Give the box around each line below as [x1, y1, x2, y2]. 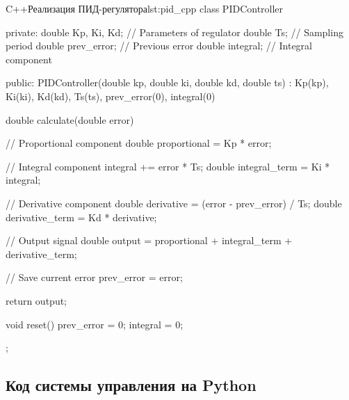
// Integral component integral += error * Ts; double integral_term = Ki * [6, 159, 330, 173]
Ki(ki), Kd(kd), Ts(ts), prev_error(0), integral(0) [6, 88, 216, 103]
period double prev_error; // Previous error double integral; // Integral [6, 38, 312, 53]
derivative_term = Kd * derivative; [6, 209, 157, 224]
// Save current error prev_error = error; [6, 270, 183, 285]
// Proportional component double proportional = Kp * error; [6, 136, 272, 150]
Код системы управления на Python [6, 374, 257, 396]
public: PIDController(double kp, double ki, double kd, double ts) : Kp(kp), [6, 75, 329, 90]
